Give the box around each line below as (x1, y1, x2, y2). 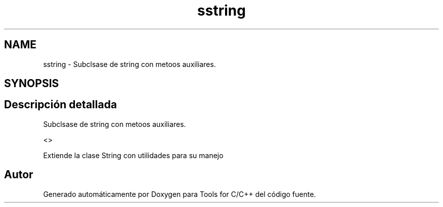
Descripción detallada (4, 98, 117, 111)
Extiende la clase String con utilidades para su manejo (43, 151, 224, 160)
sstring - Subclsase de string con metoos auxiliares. (43, 59, 216, 68)
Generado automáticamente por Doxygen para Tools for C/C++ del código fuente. (43, 189, 316, 198)
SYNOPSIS (4, 77, 59, 90)
